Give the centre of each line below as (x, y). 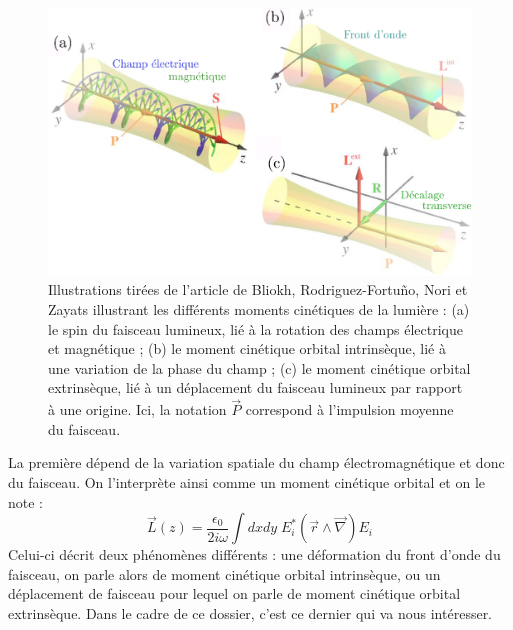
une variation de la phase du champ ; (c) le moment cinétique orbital (259, 367)
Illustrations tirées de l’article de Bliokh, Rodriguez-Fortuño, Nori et (258, 289)
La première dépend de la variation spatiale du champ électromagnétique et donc (256, 462)
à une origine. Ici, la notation (137, 409)
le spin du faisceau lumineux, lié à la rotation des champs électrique (255, 328)
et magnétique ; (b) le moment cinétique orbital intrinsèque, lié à (247, 348)
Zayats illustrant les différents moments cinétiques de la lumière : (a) (259, 309)
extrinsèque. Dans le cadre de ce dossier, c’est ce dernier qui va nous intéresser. (250, 613)
